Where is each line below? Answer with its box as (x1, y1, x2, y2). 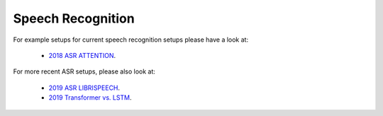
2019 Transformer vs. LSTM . (48, 93, 132, 102)
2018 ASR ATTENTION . (48, 51, 116, 59)
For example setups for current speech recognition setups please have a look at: (13, 35, 248, 44)
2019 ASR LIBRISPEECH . (48, 83, 121, 92)
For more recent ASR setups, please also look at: (13, 67, 156, 76)
